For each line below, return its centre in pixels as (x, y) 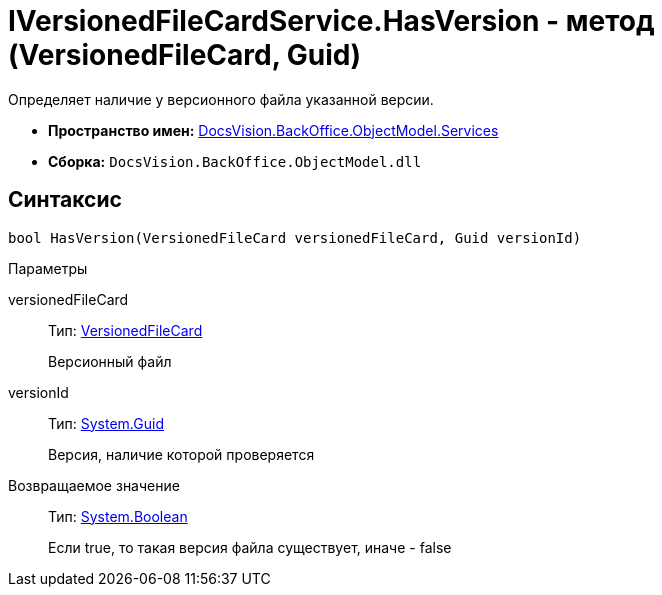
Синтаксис (65, 200)
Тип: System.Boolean (118, 516)
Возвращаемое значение (94, 485)
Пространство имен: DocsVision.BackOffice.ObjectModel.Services (273, 130)
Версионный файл (110, 361)
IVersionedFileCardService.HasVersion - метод (331, 21)
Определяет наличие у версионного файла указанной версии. (221, 99)
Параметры (48, 268)
